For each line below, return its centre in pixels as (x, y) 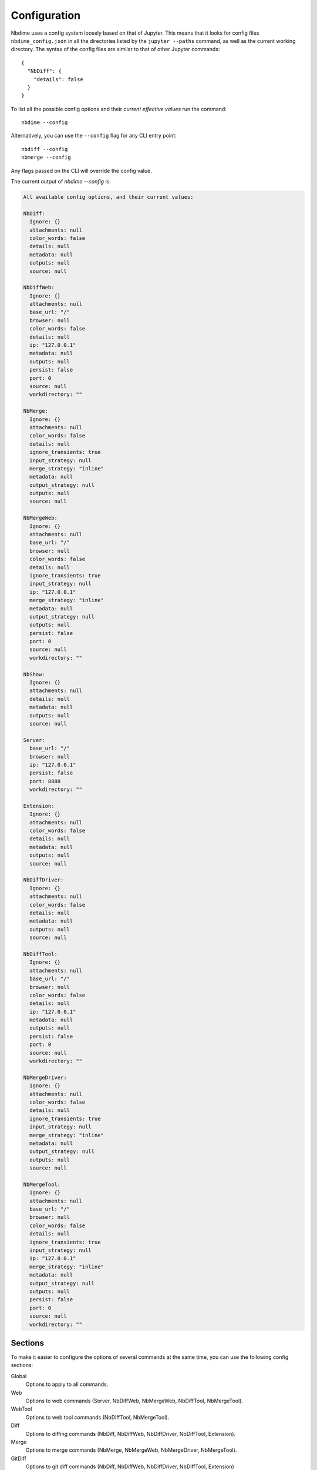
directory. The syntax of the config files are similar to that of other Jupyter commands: (115, 49)
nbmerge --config (46, 158)
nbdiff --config (45, 149)
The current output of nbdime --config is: (61, 182)
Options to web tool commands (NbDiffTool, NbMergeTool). (97, 1417)
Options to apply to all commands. (67, 1384)
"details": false (58, 79)
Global (19, 1376)
